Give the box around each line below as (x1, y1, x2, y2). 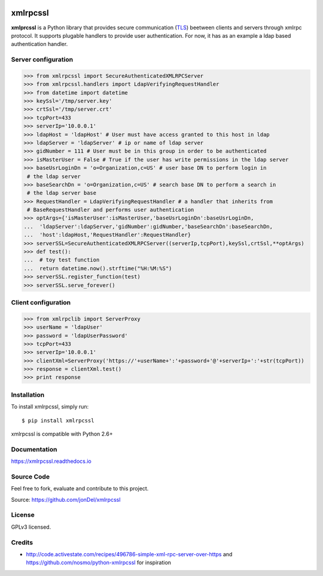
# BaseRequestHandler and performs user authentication (27, 206, 194, 214)
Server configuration (11, 56, 74, 64)
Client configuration (11, 298, 71, 306)
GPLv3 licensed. (11, 523, 51, 531)
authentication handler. (11, 41, 68, 48)
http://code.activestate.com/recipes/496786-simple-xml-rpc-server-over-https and (26, 550, 233, 557)
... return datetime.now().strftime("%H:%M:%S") (23, 265, 172, 272)
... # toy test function (23, 257, 100, 263)
